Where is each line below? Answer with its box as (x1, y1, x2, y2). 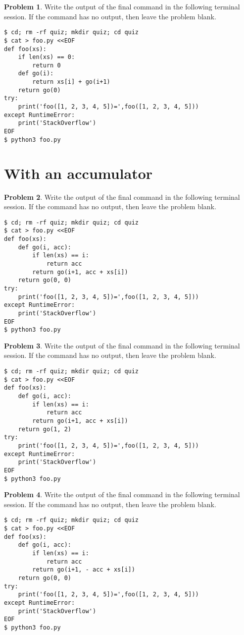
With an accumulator (4, 163, 153, 183)
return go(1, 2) (18, 425, 72, 433)
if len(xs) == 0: (18, 54, 75, 61)
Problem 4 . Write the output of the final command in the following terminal (4, 489, 240, 500)
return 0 (32, 61, 61, 69)
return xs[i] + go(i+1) (32, 78, 110, 86)
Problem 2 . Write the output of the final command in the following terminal (4, 191, 240, 202)
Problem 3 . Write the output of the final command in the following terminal (4, 340, 240, 350)
